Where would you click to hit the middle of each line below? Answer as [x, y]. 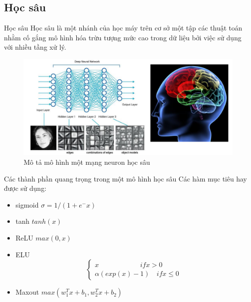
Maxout [27, 292]
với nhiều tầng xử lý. [35, 47]
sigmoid [27, 204]
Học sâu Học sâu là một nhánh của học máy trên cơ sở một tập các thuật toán [123, 28]
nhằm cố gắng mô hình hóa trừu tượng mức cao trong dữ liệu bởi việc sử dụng [123, 37]
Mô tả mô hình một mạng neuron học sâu [87, 162]
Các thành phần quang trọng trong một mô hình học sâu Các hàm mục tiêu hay [125, 178]
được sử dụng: [25, 188]
